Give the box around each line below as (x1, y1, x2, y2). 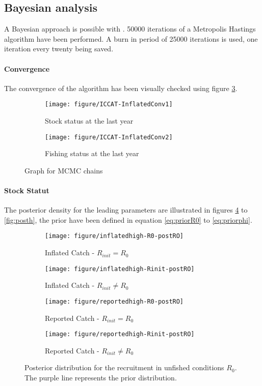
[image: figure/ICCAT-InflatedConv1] (45, 101, 173, 108)
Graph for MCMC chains (24, 165, 103, 175)
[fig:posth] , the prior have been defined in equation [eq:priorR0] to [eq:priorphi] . (4, 214, 252, 225)
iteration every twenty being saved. (4, 43, 114, 54)
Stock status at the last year (45, 115, 134, 126)
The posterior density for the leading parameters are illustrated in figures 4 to (4, 204, 248, 215)
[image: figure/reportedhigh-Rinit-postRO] (45, 331, 195, 338)
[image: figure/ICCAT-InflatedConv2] (45, 133, 173, 141)
